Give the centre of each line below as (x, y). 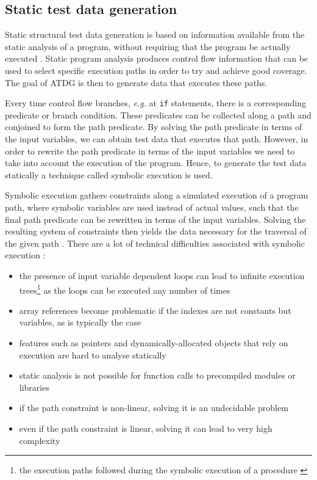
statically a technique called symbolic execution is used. (109, 174)
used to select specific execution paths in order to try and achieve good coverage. (156, 70)
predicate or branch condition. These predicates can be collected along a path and (158, 115)
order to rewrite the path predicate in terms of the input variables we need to (150, 151)
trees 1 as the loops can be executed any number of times (125, 289)
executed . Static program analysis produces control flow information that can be (157, 58)
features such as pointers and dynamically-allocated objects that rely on (154, 342)
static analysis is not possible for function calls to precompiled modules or (157, 375)
